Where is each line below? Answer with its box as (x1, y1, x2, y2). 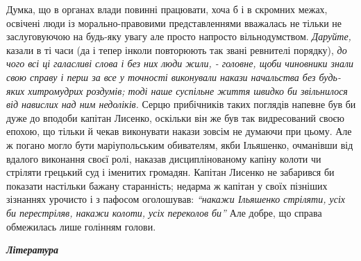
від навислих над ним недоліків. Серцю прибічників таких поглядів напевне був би (6, 97, 356, 111)
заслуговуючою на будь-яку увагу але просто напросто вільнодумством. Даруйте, (6, 29, 351, 44)
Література (6, 242, 58, 257)
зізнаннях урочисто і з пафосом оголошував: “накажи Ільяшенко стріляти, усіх (6, 192, 346, 206)
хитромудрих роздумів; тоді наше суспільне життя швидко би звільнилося (28, 83, 348, 98)
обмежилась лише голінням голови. (6, 219, 156, 233)
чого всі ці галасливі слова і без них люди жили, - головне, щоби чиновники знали (6, 56, 353, 71)
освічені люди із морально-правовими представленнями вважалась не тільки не (6, 15, 342, 30)
